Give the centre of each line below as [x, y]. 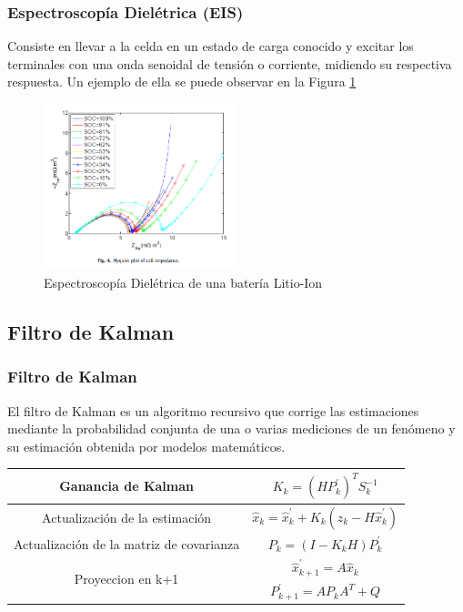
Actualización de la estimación [127, 518]
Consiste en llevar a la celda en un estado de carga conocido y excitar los [211, 46]
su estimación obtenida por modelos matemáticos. [146, 446]
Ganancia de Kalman [126, 486]
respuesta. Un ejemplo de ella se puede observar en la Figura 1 [182, 82]
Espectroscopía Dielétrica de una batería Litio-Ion [183, 283]
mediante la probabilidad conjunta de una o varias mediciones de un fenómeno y [231, 428]
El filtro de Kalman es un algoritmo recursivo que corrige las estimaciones [213, 410]
